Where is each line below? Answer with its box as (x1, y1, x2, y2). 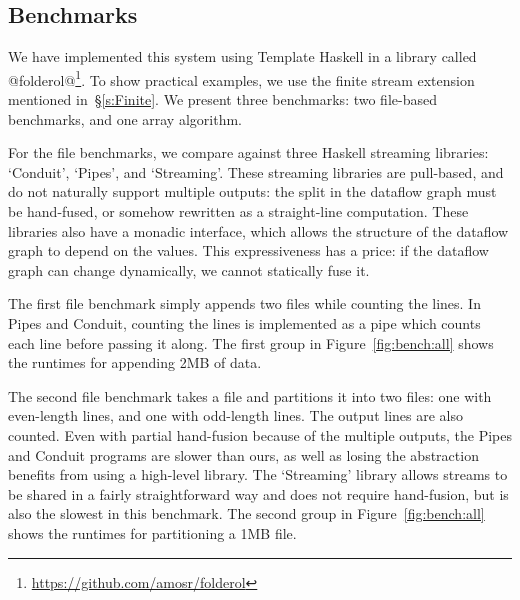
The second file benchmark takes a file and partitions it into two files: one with (8, 385, 492, 406)
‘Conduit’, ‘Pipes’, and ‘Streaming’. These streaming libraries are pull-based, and (8, 161, 504, 182)
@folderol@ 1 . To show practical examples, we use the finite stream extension (8, 66, 475, 90)
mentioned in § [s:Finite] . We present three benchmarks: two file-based (8, 89, 437, 110)
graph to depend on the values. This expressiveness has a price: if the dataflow (8, 240, 489, 261)
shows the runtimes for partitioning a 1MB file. (8, 522, 297, 543)
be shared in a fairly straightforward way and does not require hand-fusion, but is (8, 483, 509, 504)
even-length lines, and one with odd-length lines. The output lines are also (8, 405, 463, 426)
